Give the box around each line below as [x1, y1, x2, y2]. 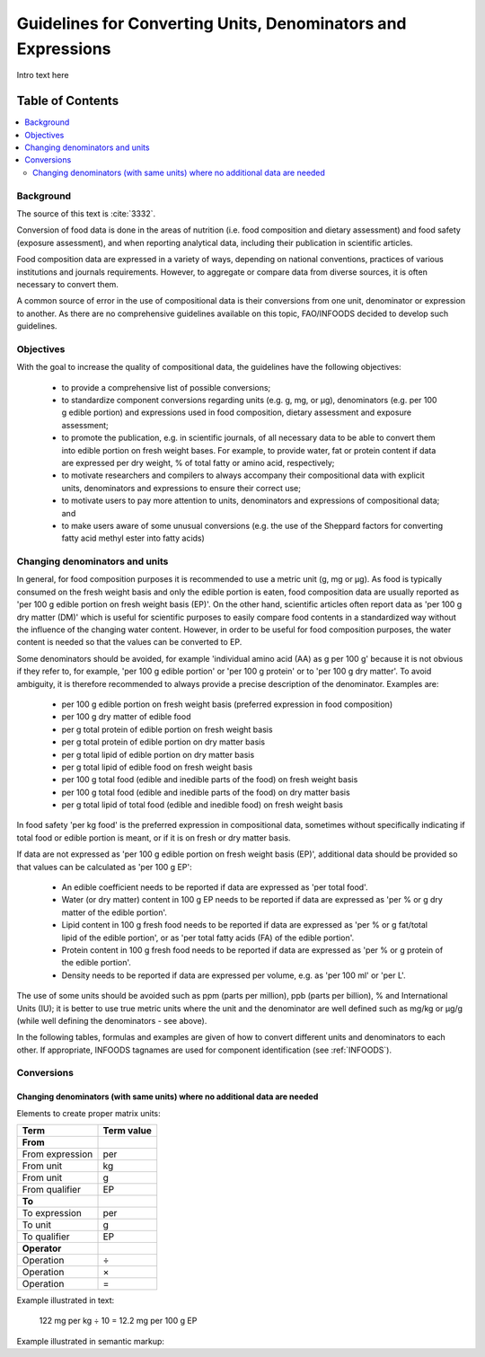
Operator [22, 1242, 62, 1255]
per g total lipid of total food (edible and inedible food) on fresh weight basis [61, 799, 343, 810]
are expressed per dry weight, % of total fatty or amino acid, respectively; [61, 457, 335, 468]
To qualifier [22, 1230, 71, 1243]
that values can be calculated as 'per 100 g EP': [16, 861, 192, 872]
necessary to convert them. [16, 278, 119, 289]
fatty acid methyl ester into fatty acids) [61, 533, 206, 543]
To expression [22, 1207, 83, 1220]
